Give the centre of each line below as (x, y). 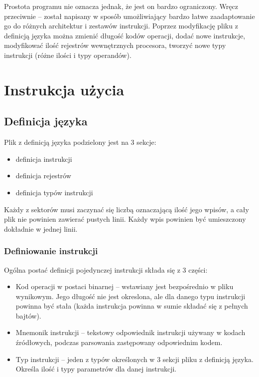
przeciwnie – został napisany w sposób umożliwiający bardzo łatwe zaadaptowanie (129, 16)
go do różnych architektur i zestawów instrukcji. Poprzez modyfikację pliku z (121, 26)
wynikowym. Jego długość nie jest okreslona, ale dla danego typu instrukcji (130, 296)
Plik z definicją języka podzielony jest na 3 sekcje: (80, 142)
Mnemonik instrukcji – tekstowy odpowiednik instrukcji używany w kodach (130, 332)
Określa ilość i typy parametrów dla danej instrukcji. (96, 369)
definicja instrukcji (44, 159)
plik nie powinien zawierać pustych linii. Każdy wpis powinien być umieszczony (125, 219)
